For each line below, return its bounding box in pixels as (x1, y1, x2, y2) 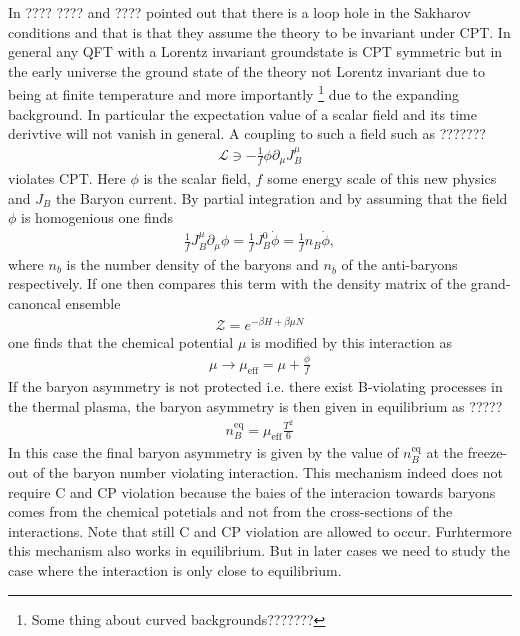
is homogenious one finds (21, 207, 173, 228)
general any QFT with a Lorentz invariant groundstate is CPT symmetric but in (8, 41, 503, 62)
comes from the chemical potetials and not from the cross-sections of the (8, 501, 453, 522)
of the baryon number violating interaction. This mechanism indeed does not (32, 462, 504, 483)
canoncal (8, 292, 61, 313)
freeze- (467, 442, 508, 463)
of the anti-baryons (341, 253, 458, 274)
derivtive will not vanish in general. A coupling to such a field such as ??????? (8, 123, 486, 144)
